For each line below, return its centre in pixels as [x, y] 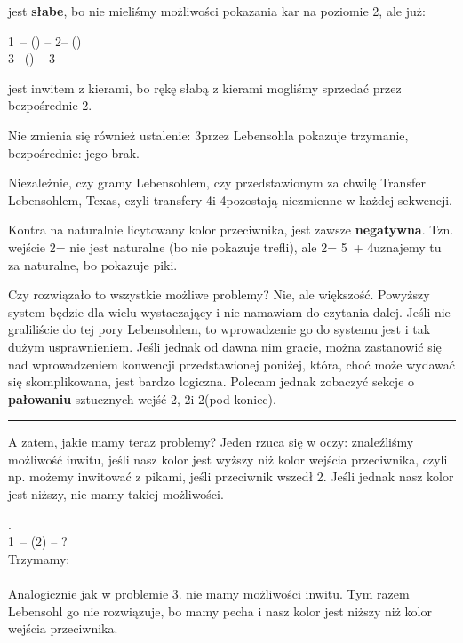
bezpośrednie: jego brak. [74, 152]
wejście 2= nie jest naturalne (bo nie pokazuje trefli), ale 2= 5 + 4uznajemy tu [225, 246]
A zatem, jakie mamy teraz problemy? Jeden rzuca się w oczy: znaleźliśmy [211, 442]
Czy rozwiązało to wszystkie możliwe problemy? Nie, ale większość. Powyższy [219, 294]
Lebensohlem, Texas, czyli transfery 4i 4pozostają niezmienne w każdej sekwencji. [230, 199]
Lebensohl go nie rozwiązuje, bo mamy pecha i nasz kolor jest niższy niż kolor [220, 611]
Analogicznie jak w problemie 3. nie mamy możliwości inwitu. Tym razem [209, 594]
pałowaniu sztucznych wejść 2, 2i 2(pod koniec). [142, 398]
